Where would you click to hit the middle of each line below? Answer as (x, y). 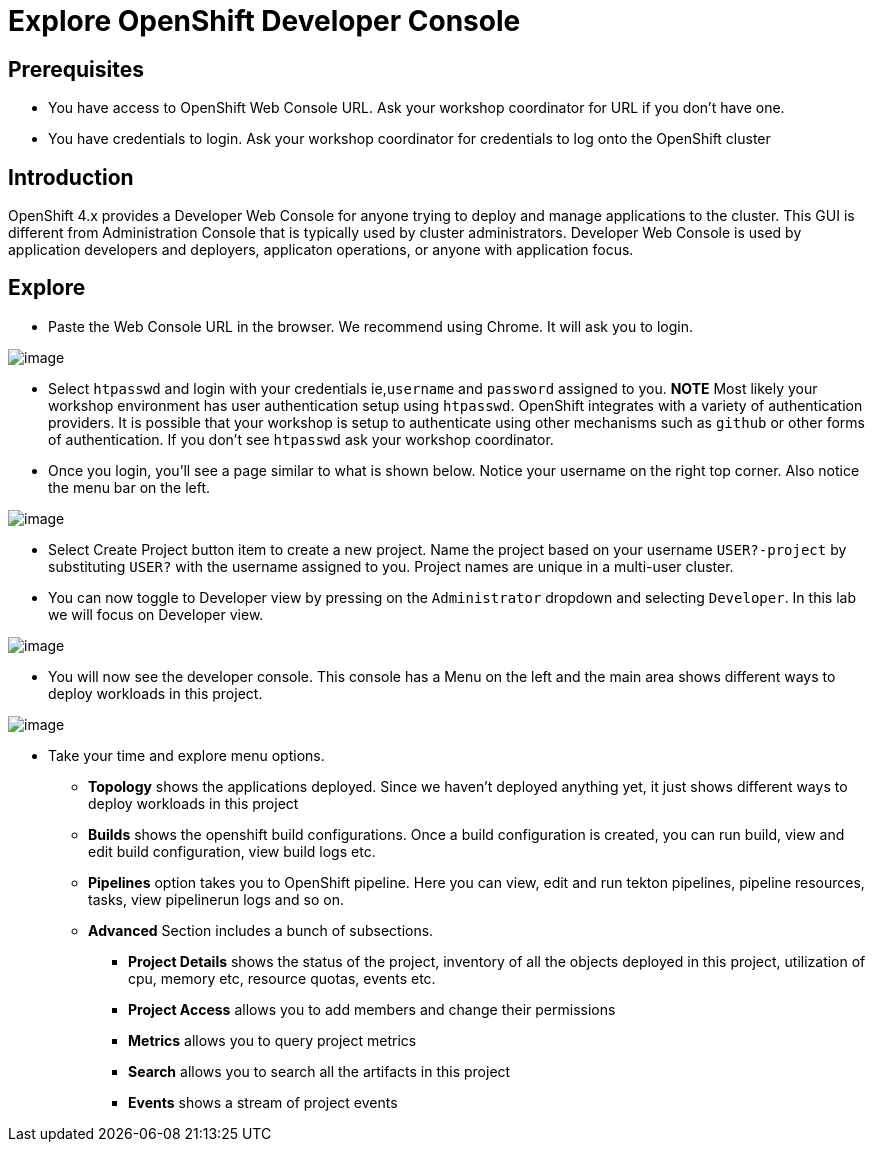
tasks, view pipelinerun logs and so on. (216, 899)
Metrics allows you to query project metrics (272, 1040)
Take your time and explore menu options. (186, 755)
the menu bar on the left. (129, 487)
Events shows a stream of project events (263, 1102)
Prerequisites (76, 69)
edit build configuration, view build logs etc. (232, 851)
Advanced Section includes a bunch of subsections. (261, 930)
